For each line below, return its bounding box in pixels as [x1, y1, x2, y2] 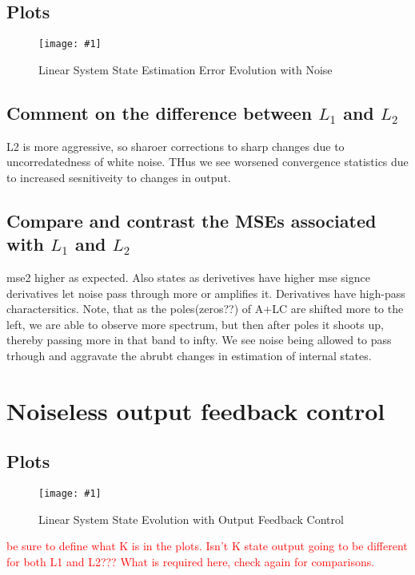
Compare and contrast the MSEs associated [6, 208, 377, 232]
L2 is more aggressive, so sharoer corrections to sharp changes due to [6, 137, 345, 154]
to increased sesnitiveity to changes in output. [6, 169, 231, 185]
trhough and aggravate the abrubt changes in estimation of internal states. [6, 347, 372, 363]
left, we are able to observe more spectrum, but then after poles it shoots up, [6, 315, 384, 332]
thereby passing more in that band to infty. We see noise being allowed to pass [6, 331, 392, 348]
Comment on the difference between [6, 100, 313, 125]
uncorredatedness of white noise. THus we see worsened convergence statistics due [6, 153, 409, 170]
